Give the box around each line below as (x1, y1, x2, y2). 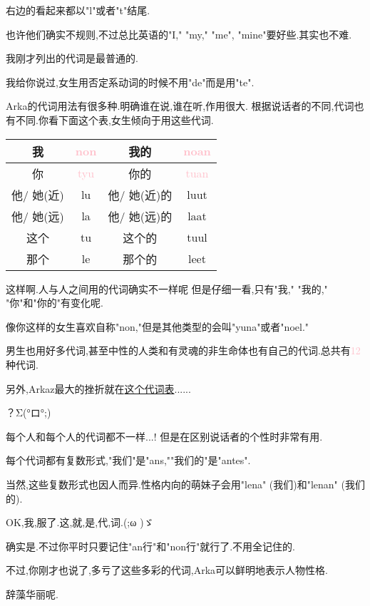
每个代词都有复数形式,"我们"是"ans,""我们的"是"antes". (6, 453, 251, 468)
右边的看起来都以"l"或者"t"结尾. (6, 3, 150, 17)
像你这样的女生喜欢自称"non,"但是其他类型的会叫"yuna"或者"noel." (6, 319, 309, 334)
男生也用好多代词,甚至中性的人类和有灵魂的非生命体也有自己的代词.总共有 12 (6, 343, 361, 358)
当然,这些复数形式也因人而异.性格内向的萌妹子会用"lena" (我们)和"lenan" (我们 (6, 476, 365, 491)
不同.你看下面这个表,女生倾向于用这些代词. (15, 112, 214, 127)
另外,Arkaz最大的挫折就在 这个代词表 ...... (6, 381, 191, 396)
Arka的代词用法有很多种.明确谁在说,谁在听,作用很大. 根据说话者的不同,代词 (6, 98, 354, 113)
